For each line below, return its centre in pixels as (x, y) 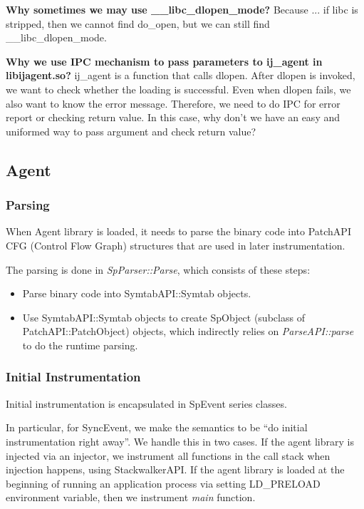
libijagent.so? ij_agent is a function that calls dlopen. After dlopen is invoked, (181, 75)
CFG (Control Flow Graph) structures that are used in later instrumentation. (176, 245)
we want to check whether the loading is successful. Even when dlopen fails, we (178, 89)
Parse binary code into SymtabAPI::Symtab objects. (137, 293)
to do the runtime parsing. (80, 345)
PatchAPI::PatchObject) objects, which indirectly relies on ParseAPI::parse (188, 331)
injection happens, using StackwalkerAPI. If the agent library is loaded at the (175, 469)
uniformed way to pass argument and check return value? (131, 131)
